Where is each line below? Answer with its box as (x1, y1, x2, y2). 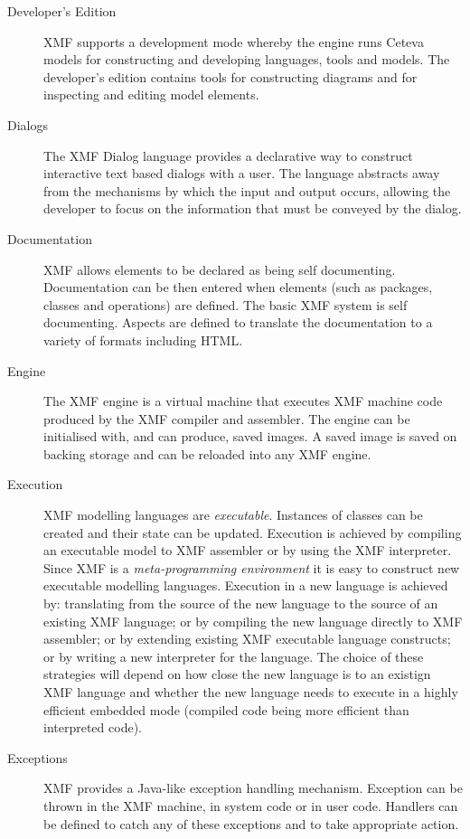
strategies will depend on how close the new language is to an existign (43, 665, 431, 683)
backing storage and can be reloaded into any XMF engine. (43, 444, 371, 463)
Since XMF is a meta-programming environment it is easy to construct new (43, 558, 460, 577)
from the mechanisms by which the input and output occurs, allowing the (43, 181, 451, 200)
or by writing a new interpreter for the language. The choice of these (43, 646, 424, 665)
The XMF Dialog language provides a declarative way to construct (43, 146, 413, 165)
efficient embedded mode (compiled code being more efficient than (43, 700, 409, 719)
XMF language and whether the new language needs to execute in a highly (43, 683, 458, 701)
